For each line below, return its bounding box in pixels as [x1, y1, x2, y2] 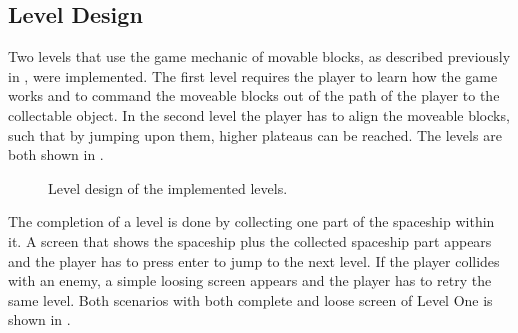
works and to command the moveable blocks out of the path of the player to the [8, 85, 500, 106]
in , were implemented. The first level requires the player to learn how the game [8, 65, 498, 86]
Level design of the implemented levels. [48, 177, 288, 198]
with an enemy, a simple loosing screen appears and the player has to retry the [8, 270, 492, 291]
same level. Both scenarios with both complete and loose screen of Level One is [8, 289, 493, 310]
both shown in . [8, 144, 104, 165]
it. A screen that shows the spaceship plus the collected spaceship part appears [8, 230, 492, 251]
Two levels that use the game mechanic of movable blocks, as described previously [8, 46, 511, 67]
